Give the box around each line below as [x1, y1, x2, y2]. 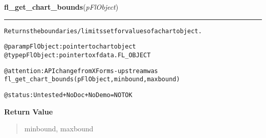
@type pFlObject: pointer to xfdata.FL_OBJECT [4, 51, 151, 59]
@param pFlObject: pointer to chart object [4, 43, 136, 51]
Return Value [4, 106, 53, 117]
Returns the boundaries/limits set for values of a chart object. [4, 27, 202, 35]
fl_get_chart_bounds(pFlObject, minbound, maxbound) [4, 76, 180, 83]
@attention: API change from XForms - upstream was [4, 67, 158, 75]
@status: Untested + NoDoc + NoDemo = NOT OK [4, 91, 132, 99]
